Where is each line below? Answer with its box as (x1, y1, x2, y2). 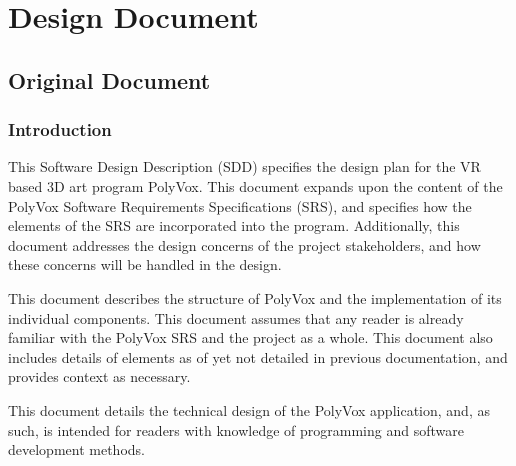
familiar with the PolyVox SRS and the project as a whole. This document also (8, 327, 493, 348)
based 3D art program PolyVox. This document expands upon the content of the (8, 175, 503, 196)
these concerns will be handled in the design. (8, 254, 282, 275)
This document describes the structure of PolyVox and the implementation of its (8, 287, 502, 308)
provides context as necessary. (8, 366, 191, 387)
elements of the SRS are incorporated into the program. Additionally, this (8, 215, 460, 236)
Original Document (8, 64, 211, 95)
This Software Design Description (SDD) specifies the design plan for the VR (8, 156, 481, 177)
